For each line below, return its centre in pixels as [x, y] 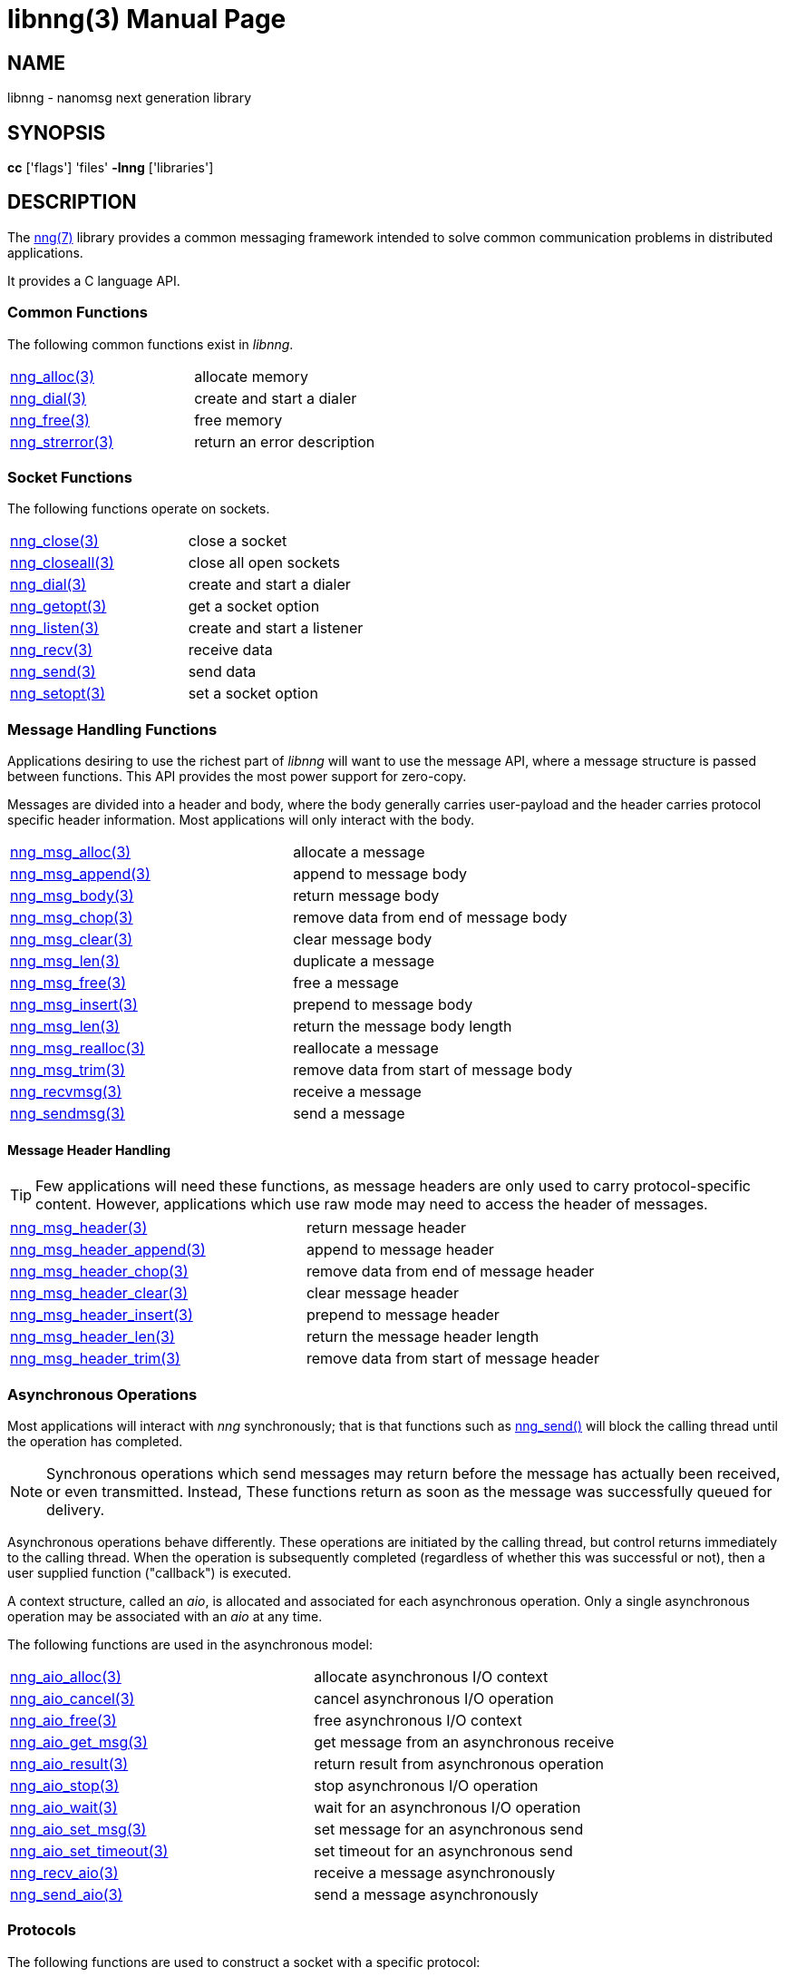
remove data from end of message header [450, 1272]
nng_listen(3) [55, 628]
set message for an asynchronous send [449, 1830]
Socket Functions [70, 477]
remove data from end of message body [430, 918]
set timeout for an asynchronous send [443, 1851]
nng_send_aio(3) [67, 1895]
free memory [238, 420]
